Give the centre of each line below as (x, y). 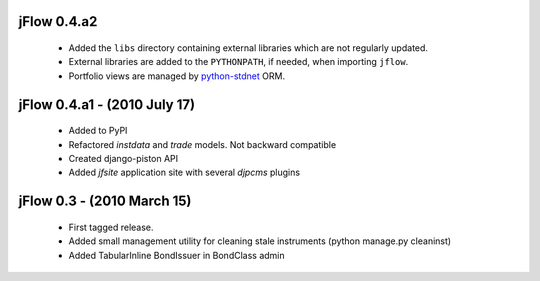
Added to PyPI (98, 131)
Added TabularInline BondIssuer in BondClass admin (176, 255)
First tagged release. (111, 227)
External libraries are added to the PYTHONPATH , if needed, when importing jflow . (238, 62)
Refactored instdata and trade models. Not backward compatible (202, 144)
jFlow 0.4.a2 (58, 21)
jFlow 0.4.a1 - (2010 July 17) (106, 104)
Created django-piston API (123, 158)
